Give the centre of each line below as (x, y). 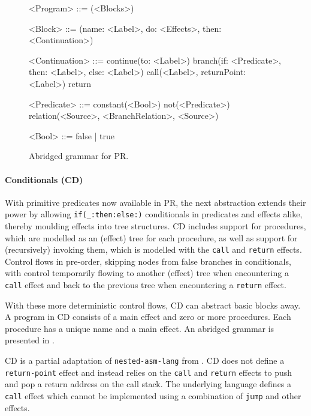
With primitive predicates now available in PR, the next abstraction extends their (155, 202)
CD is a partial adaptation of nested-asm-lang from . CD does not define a (145, 360)
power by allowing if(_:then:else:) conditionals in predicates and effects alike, (154, 214)
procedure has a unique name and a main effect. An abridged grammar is (140, 328)
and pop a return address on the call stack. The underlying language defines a (148, 384)
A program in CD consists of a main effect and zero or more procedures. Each (148, 317)
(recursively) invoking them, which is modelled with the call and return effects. (153, 249)
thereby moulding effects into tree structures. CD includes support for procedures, (155, 225)
